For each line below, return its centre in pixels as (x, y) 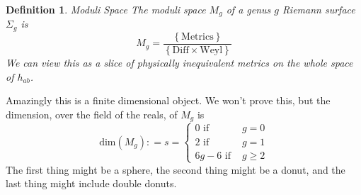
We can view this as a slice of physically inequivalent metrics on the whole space (179, 62)
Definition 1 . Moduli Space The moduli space (106, 9)
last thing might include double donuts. (91, 183)
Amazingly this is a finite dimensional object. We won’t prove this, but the (168, 100)
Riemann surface (319, 9)
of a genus (248, 9)
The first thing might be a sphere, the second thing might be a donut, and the (176, 169)
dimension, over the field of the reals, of (92, 114)
